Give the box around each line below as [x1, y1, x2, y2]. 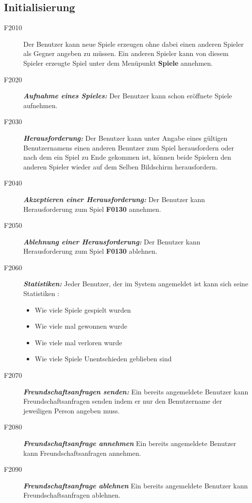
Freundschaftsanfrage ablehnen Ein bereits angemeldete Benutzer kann [23, 480, 248, 490]
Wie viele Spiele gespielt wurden [34, 304, 131, 315]
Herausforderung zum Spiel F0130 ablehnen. [23, 246, 157, 256]
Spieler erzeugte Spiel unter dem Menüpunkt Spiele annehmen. [23, 57, 213, 68]
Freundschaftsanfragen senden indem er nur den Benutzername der [23, 396, 222, 406]
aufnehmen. [23, 100, 58, 110]
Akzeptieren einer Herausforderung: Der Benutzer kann [23, 194, 205, 204]
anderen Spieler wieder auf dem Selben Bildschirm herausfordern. [23, 161, 218, 171]
